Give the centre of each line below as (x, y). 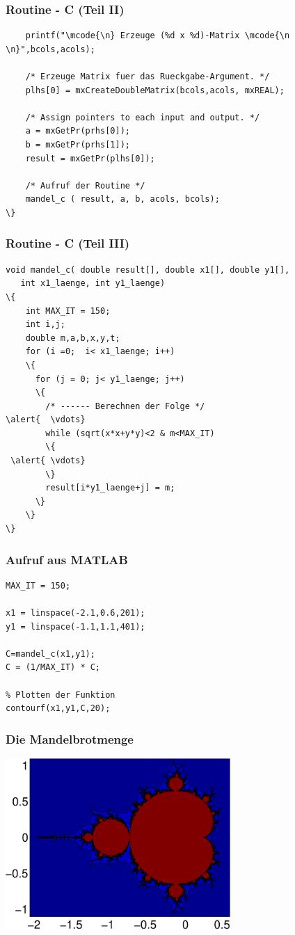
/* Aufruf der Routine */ (85, 185)
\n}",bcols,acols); (50, 49)
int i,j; (45, 325)
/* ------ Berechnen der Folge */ (125, 406)
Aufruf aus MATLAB (67, 559)
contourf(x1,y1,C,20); (58, 709)
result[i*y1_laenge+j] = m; (110, 488)
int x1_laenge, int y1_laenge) (93, 283)
